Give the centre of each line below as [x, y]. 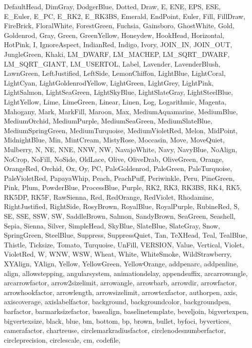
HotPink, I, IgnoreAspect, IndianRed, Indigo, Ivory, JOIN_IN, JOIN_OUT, [118, 44]
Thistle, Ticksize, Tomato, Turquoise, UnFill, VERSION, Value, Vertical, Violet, [124, 244]
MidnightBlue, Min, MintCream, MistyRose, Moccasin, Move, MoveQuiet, [114, 140]
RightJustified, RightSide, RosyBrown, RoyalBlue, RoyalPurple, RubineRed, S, [122, 206]
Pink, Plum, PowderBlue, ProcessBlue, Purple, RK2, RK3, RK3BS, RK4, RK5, [123, 187]
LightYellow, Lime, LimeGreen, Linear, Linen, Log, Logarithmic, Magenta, [115, 101]
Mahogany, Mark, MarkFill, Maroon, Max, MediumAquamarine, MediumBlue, [121, 111]
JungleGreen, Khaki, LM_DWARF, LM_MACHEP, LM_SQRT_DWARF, [117, 54]
